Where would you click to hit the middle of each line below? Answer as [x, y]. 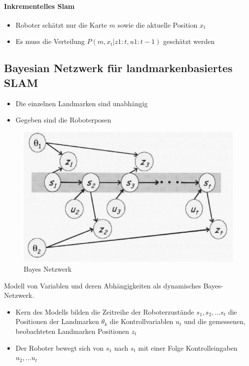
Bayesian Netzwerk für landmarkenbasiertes [118, 68]
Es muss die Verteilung [50, 41]
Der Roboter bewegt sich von [60, 347]
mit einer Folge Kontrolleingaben [188, 347]
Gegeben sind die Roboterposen [63, 120]
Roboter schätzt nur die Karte [61, 24]
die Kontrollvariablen [142, 321]
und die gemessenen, [215, 321]
